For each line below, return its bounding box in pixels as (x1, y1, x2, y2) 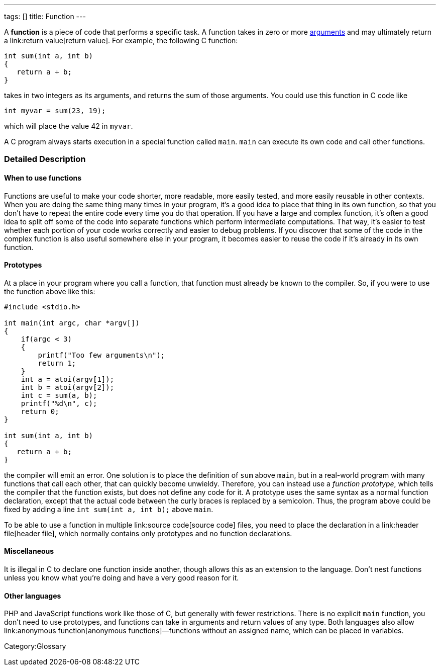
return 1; (38, 359, 76, 367)
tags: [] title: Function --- (4, 12, 86, 21)
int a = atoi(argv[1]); (21, 375, 115, 383)
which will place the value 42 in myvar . (4, 122, 133, 130)
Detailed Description (4, 154, 86, 164)
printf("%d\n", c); (21, 399, 97, 407)
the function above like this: (4, 287, 95, 296)
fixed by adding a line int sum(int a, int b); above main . (4, 505, 213, 514)
